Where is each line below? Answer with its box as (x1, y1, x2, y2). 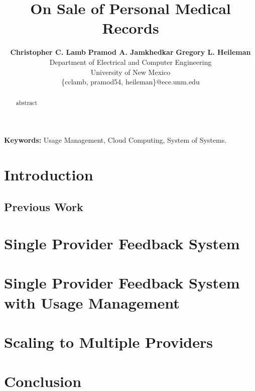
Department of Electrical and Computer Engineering (49, 56, 212, 67)
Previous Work (4, 199, 83, 214)
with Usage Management (4, 292, 180, 313)
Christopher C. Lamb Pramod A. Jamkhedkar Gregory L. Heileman (10, 47, 251, 57)
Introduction (4, 164, 93, 184)
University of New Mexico (90, 66, 171, 77)
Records (102, 18, 159, 38)
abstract (16, 99, 38, 107)
